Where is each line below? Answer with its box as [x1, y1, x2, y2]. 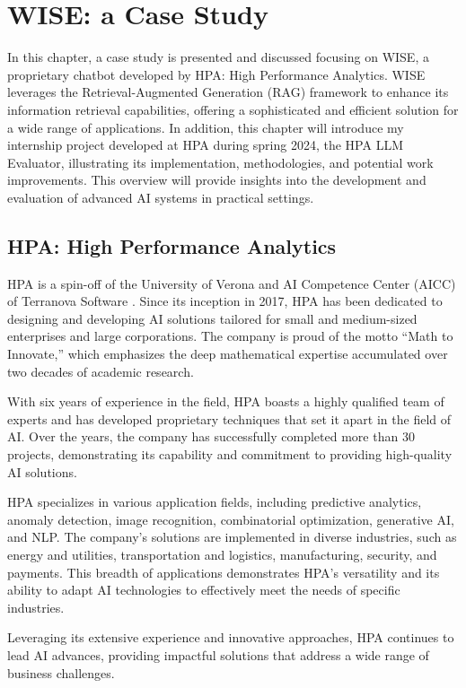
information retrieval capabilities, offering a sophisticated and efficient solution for [7, 100, 459, 118]
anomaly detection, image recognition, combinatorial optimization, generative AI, [7, 509, 454, 528]
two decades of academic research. [7, 361, 194, 380]
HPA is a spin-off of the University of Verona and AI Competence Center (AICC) [7, 274, 456, 292]
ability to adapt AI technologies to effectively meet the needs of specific [7, 580, 400, 599]
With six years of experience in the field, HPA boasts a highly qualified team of [7, 392, 444, 411]
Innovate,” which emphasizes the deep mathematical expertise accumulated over [7, 344, 448, 363]
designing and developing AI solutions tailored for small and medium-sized [7, 309, 418, 327]
